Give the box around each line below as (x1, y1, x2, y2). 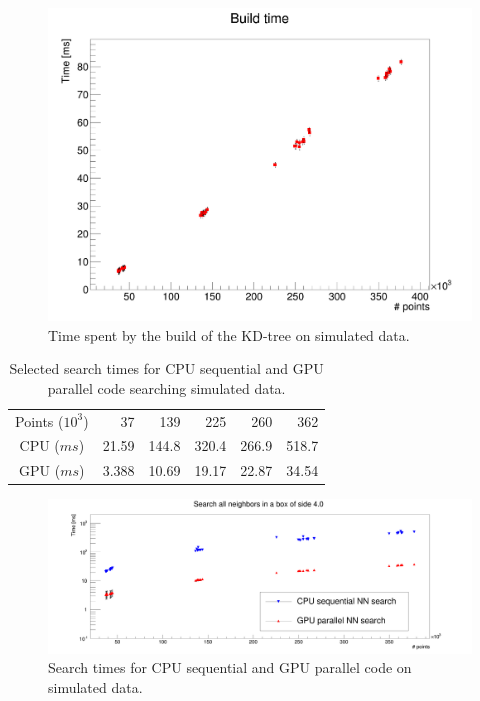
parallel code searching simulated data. (47, 377, 286, 398)
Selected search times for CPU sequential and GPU (9, 358, 324, 379)
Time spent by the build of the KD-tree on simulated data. (48, 324, 410, 345)
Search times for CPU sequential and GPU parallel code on (48, 657, 412, 678)
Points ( (15, 410, 64, 431)
